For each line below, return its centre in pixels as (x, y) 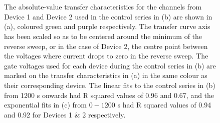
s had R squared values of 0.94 (164, 105)
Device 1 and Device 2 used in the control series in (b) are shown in (108, 16)
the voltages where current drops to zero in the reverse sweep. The (106, 56)
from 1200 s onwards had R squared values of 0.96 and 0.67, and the (109, 95)
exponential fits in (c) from (46, 105)
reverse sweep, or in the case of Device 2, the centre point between (106, 46)
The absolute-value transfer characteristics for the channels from (103, 7)
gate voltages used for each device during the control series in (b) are (110, 65)
